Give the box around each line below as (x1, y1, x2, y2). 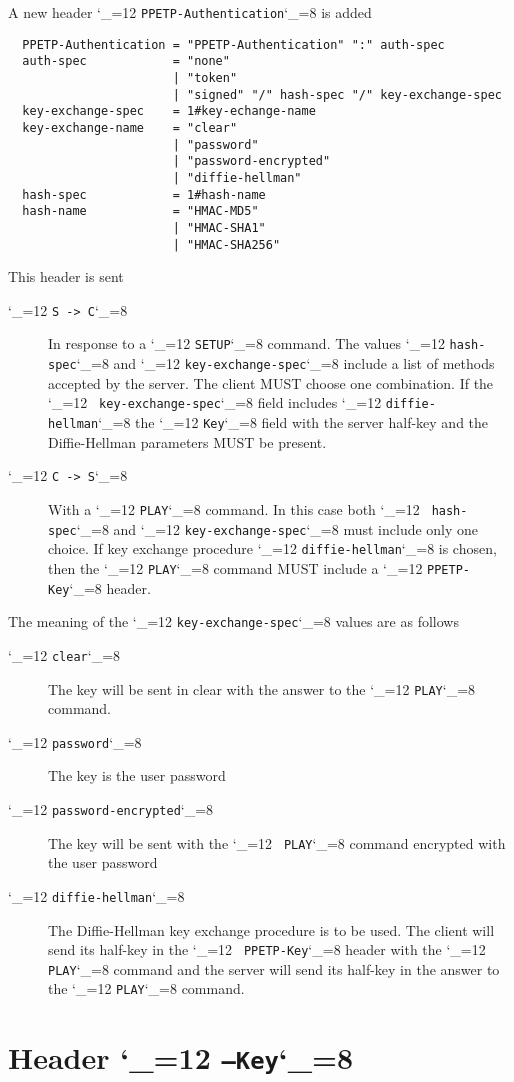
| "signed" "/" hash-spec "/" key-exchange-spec (172, 87, 502, 102)
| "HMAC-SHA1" (172, 220, 266, 235)
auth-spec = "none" (22, 54, 230, 69)
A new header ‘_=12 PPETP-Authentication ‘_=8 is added (8, 2, 372, 22)
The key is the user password (48, 765, 226, 786)
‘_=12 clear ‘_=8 (8, 644, 121, 665)
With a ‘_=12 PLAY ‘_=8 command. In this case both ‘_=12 (48, 498, 420, 519)
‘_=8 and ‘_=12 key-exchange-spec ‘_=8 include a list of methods (76, 353, 495, 374)
